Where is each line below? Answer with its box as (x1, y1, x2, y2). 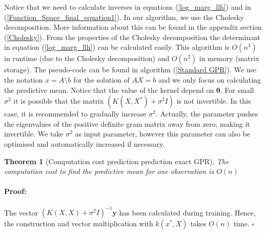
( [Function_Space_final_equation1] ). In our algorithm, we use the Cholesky (4, 11, 244, 22)
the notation (4, 74, 43, 85)
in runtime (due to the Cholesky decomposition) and (4, 53, 170, 64)
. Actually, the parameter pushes (155, 108, 258, 119)
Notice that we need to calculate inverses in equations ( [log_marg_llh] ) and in (4, 2, 251, 12)
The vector (4, 207, 38, 218)
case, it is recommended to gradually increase (4, 108, 147, 119)
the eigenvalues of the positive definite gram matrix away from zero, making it (4, 118, 250, 129)
